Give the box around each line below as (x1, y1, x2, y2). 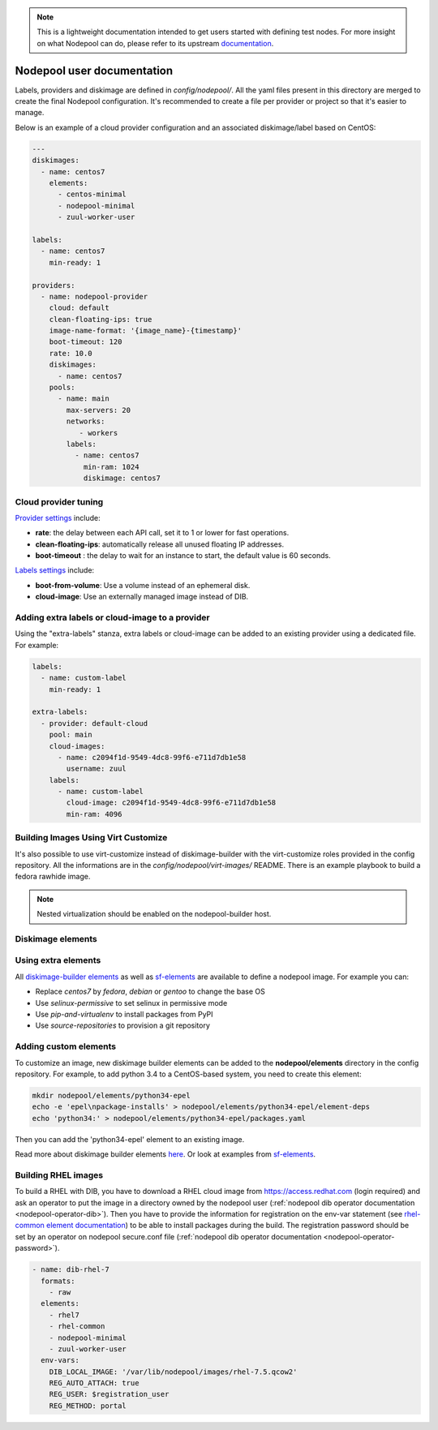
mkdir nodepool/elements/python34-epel (32, 1091, 191, 1100)
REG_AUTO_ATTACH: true (49, 1379, 140, 1388)
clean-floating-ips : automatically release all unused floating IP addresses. (35, 539, 284, 549)
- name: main (58, 394, 109, 403)
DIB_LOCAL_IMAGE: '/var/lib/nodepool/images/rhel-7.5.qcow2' (49, 1367, 298, 1376)
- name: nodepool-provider (41, 292, 148, 301)
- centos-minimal (58, 190, 127, 199)
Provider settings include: (15, 513, 101, 522)
